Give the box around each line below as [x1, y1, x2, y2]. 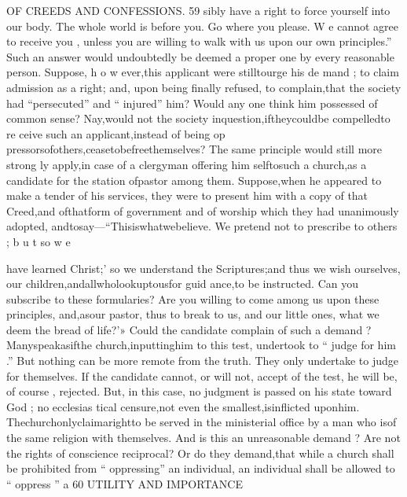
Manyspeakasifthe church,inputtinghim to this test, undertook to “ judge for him [6, 337, 396, 353]
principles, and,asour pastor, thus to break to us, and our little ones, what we [6, 306, 379, 322]
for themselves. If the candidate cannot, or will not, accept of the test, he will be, [6, 367, 398, 384]
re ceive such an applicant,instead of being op [6, 125, 225, 142]
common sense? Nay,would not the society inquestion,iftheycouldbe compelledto [6, 110, 390, 127]
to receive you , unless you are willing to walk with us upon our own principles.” [6, 33, 392, 50]
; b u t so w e [6, 233, 71, 249]
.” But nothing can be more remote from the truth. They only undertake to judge [6, 352, 398, 369]
